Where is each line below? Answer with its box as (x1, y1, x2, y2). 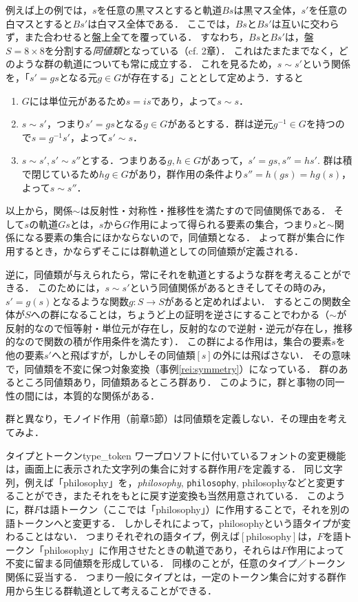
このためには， (37, 280, 105, 295)
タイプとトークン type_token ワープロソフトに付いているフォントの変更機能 (6, 448, 346, 462)
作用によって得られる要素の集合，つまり (130, 216, 313, 231)
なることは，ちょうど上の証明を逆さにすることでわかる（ (69, 307, 330, 322)
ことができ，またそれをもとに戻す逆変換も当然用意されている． (14, 488, 304, 503)
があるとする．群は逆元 (167, 116, 273, 131)
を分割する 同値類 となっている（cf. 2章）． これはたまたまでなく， (44, 43, 339, 57)
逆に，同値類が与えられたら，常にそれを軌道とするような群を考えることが (6, 267, 341, 281)
